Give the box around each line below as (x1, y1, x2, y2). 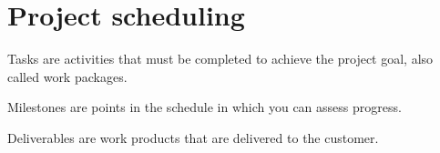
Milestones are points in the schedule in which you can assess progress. (7, 97, 402, 117)
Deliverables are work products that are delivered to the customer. (7, 127, 379, 147)
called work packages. (7, 66, 128, 86)
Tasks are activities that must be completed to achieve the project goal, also (7, 49, 434, 68)
